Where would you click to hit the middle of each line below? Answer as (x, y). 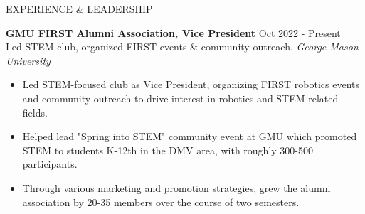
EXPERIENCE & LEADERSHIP (79, 9)
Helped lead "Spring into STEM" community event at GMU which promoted (190, 136)
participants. (50, 164)
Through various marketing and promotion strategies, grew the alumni (176, 187)
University (28, 60)
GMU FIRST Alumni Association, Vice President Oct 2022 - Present (173, 32)
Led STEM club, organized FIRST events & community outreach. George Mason (182, 47)
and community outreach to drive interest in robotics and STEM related (180, 98)
